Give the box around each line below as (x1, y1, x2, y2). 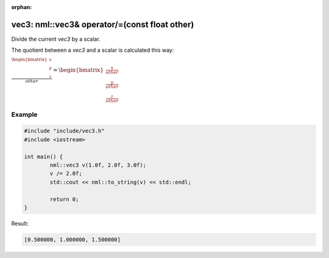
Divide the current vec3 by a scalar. (11, 35, 101, 43)
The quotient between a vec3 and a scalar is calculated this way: (11, 46, 174, 54)
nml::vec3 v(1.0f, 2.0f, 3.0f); (49, 162, 146, 169)
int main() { (24, 153, 63, 160)
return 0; (49, 195, 79, 203)
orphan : (11, 4, 32, 10)
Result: (11, 220, 29, 227)
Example (11, 110, 38, 119)
